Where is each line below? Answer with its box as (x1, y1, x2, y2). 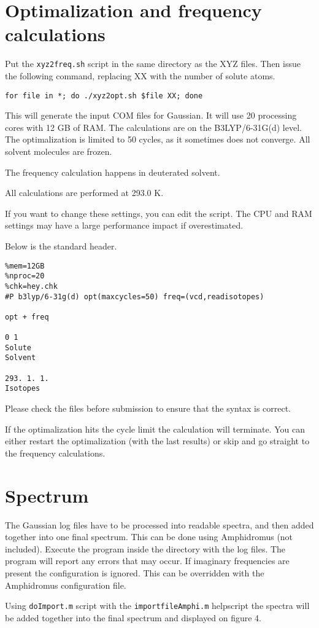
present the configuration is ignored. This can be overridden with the (5, 566, 264, 579)
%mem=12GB (5, 261, 45, 270)
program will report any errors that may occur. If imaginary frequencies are (5, 554, 290, 567)
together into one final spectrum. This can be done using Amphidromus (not (5, 530, 293, 543)
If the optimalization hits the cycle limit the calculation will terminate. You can (5, 422, 305, 435)
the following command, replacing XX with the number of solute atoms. (5, 69, 275, 82)
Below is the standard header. (5, 239, 117, 252)
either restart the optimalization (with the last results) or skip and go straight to (5, 434, 310, 447)
